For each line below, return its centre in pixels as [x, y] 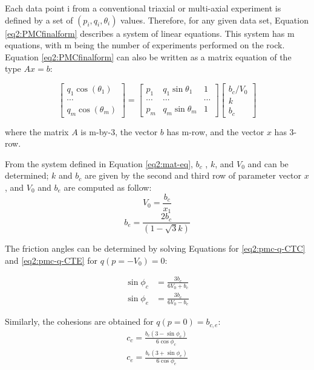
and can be [268, 163]
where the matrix [37, 131]
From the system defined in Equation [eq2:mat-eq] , [99, 163]
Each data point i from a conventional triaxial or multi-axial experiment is [143, 8]
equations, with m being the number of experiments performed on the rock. [145, 45]
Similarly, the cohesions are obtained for [79, 321]
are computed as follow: [108, 187]
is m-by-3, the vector [119, 131]
